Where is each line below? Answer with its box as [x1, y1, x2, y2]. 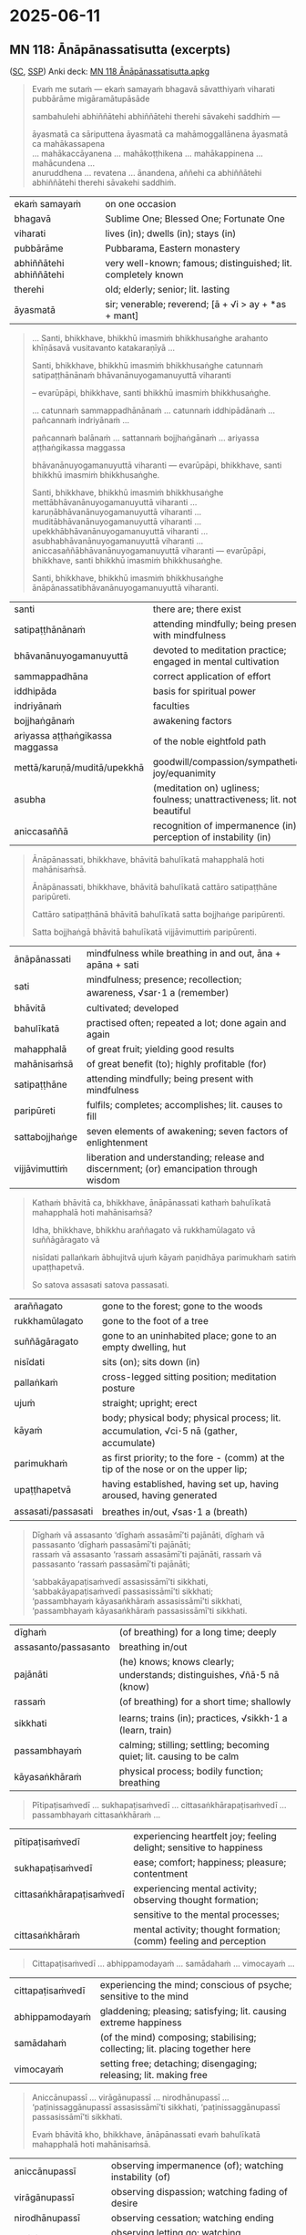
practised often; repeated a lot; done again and [86, 1017, 287, 1029]
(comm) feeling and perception [133, 1935, 267, 1947]
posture [101, 1382, 136, 1394]
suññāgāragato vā [31, 1235, 100, 1245]
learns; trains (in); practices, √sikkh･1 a [118, 1712, 289, 1724]
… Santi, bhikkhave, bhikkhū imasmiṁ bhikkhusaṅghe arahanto [31, 333, 269, 343]
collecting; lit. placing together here [99, 2043, 251, 2054]
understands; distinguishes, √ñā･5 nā [118, 1669, 280, 1681]
